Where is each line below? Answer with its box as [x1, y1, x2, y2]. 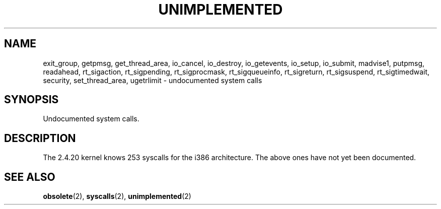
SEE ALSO [4, 170, 55, 183]
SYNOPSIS [4, 93, 59, 106]
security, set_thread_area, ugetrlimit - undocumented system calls [43, 76, 262, 85]
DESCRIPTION [4, 131, 76, 145]
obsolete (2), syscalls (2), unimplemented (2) [43, 192, 191, 201]
